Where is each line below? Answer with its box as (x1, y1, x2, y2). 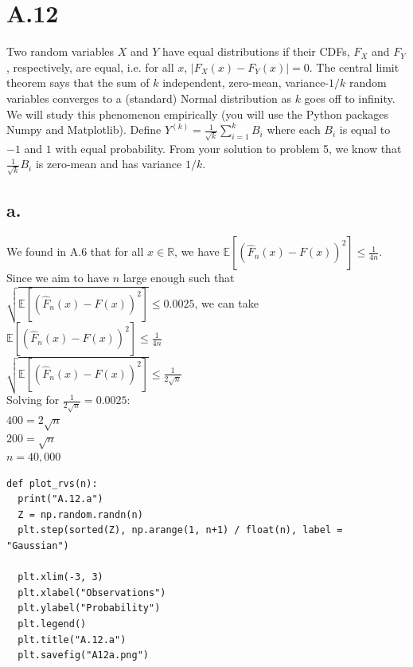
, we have (174, 243, 220, 260)
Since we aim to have (6, 269, 110, 286)
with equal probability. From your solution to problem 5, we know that (55, 139, 402, 156)
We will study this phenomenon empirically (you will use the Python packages (6, 105, 389, 122)
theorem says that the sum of (6, 74, 150, 91)
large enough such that (123, 269, 235, 286)
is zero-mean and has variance (35, 155, 182, 172)
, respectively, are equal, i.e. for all (6, 58, 174, 75)
